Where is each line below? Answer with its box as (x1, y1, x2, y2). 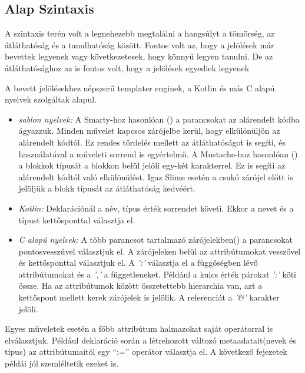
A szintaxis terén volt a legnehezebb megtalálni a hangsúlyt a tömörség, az (5, 27, 275, 39)
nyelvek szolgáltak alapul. (5, 93, 97, 105)
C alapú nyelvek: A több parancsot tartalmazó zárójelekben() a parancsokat (18, 233, 293, 246)
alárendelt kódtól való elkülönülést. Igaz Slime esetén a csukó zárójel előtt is (18, 170, 293, 183)
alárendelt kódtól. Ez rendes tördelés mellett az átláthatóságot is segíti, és (18, 136, 286, 148)
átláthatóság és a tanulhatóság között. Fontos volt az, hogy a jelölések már (5, 38, 274, 51)
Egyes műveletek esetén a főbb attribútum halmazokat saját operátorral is (5, 322, 273, 335)
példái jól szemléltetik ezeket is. (5, 357, 119, 369)
